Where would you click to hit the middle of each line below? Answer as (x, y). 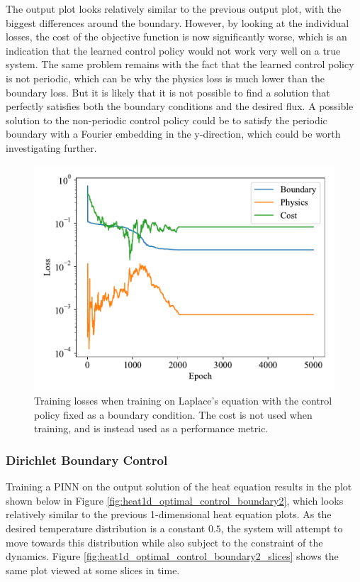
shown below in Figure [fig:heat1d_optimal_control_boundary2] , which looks (175, 500)
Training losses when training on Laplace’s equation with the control (183, 401)
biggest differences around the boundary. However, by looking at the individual (178, 22)
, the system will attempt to (282, 528)
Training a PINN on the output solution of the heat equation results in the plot (179, 487)
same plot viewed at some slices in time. (93, 570)
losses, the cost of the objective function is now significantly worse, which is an (176, 37)
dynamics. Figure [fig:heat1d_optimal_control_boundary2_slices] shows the (172, 556)
